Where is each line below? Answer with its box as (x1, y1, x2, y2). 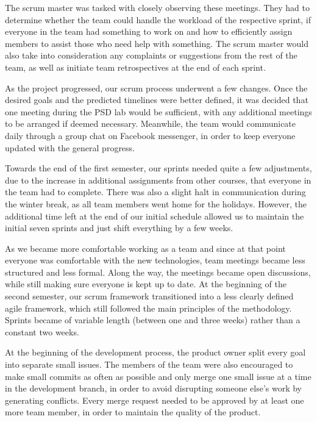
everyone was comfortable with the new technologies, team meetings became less (5, 254, 305, 266)
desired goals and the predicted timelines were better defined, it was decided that (5, 93, 308, 106)
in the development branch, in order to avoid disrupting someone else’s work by (5, 382, 302, 395)
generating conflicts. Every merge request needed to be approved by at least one (5, 393, 304, 406)
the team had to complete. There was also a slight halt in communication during (5, 185, 306, 198)
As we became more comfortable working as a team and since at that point (5, 241, 286, 254)
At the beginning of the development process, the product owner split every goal (5, 346, 306, 359)
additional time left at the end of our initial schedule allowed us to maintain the (5, 209, 304, 222)
